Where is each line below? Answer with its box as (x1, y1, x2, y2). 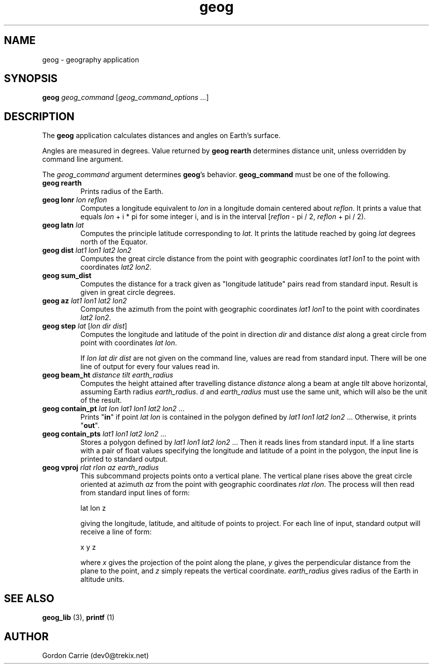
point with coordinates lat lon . (80, 338, 177, 347)
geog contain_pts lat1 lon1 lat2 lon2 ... (42, 429, 167, 438)
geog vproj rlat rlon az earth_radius (42, 463, 159, 472)
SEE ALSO (4, 592, 54, 605)
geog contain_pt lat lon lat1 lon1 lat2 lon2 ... (42, 404, 185, 413)
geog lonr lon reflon (42, 195, 107, 204)
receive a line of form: (80, 527, 152, 536)
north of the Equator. (80, 238, 148, 246)
